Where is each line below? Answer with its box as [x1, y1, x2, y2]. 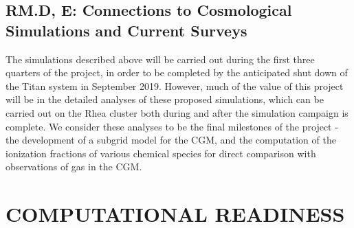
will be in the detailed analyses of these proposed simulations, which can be [5, 92, 324, 106]
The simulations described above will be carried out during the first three [5, 52, 315, 66]
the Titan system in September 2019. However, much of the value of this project [5, 78, 344, 93]
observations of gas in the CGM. [5, 159, 142, 174]
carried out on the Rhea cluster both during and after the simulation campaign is [5, 105, 349, 119]
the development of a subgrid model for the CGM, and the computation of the [5, 133, 336, 147]
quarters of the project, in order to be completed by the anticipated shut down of [5, 65, 348, 80]
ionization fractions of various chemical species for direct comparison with [5, 146, 316, 160]
